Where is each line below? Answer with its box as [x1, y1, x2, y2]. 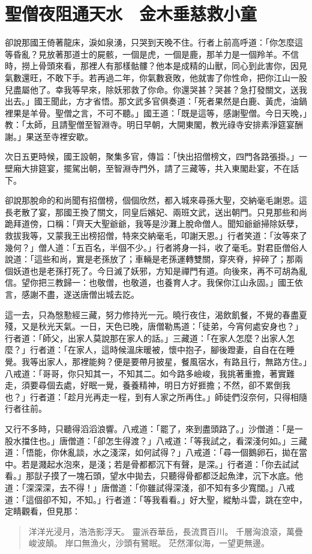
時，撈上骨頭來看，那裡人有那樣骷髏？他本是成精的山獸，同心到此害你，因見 [5, 59, 307, 72]
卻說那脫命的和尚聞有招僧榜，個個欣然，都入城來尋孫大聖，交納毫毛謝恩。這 [5, 194, 307, 206]
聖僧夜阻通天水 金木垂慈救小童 [5, 1, 257, 26]
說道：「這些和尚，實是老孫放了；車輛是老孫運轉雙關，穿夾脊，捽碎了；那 [5, 253, 295, 265]
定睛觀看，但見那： [5, 505, 80, 517]
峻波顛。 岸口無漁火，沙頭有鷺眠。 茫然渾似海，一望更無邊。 [28, 537, 270, 549]
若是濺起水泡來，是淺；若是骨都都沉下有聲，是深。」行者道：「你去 [21, 457, 282, 470]
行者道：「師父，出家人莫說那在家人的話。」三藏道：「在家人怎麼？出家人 [5, 331, 286, 344]
